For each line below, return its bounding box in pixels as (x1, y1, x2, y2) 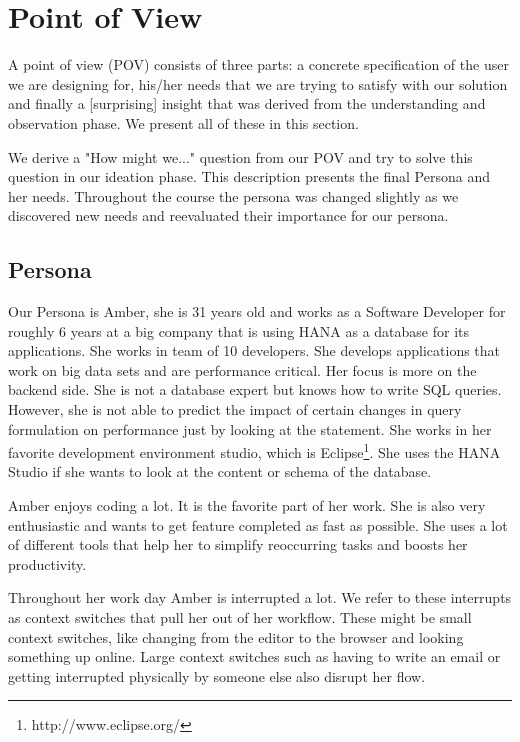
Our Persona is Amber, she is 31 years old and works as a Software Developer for (8, 301, 506, 322)
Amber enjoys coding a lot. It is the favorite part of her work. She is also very (8, 495, 486, 516)
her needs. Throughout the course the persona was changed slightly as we (8, 185, 459, 206)
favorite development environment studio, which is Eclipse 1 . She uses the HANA (8, 439, 501, 462)
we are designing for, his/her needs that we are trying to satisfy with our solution (8, 73, 508, 94)
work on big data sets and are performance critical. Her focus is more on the (8, 359, 477, 380)
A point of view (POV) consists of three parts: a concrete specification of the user (8, 54, 509, 75)
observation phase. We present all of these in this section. (8, 112, 359, 133)
